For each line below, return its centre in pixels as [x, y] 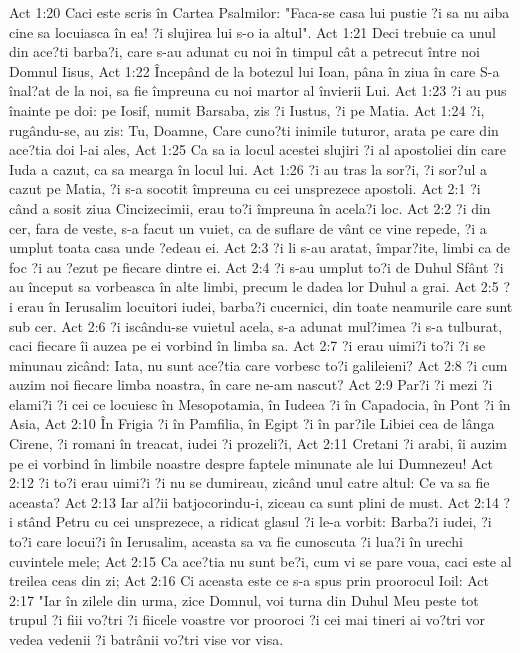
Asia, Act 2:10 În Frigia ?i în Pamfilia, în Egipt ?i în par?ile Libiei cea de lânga [252, 423]
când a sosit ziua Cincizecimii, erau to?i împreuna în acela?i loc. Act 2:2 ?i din [250, 207]
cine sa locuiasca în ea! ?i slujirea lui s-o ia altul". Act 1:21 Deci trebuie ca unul [252, 31]
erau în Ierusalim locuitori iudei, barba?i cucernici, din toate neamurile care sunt [265, 305]
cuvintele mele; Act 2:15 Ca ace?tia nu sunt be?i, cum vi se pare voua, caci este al [260, 560]
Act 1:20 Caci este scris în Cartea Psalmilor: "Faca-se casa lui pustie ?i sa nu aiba [259, 12]
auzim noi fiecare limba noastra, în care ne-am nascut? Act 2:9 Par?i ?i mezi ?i [251, 384]
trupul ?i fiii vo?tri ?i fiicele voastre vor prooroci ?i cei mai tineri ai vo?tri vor [247, 619]
